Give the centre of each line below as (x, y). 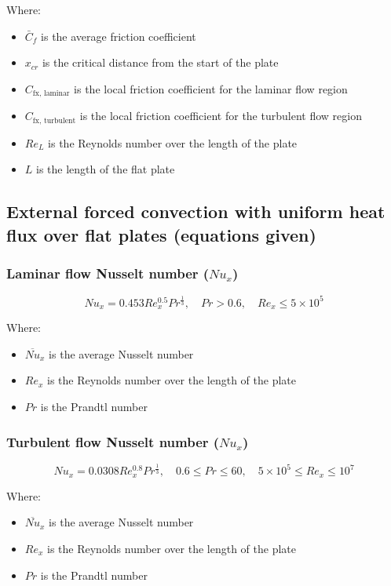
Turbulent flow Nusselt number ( (113, 441)
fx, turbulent (54, 120)
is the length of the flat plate (106, 169)
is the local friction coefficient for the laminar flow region (211, 88)
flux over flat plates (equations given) (161, 234)
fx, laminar (51, 94)
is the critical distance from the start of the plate (160, 62)
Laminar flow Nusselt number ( (108, 273)
